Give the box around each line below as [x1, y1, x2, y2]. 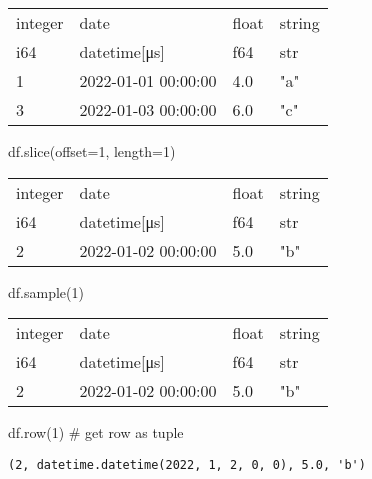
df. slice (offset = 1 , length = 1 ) [8, 141, 176, 161]
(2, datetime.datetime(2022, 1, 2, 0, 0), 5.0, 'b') [8, 457, 366, 472]
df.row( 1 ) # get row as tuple [8, 422, 184, 443]
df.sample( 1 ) [8, 281, 84, 302]
